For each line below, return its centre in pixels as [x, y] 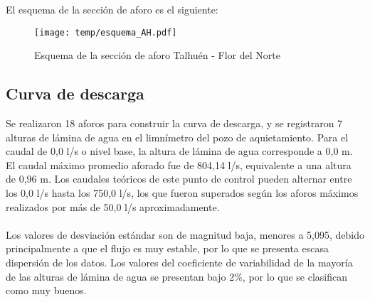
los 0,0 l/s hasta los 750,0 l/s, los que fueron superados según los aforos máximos [182, 193]
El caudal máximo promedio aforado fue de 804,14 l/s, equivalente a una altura [179, 165]
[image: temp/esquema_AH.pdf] [106, 32]
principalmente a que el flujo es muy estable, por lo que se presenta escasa [167, 248]
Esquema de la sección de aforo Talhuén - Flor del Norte [157, 55]
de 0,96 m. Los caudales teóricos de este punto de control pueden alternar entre [179, 179]
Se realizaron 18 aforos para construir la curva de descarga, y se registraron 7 [174, 123]
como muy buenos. [46, 290]
